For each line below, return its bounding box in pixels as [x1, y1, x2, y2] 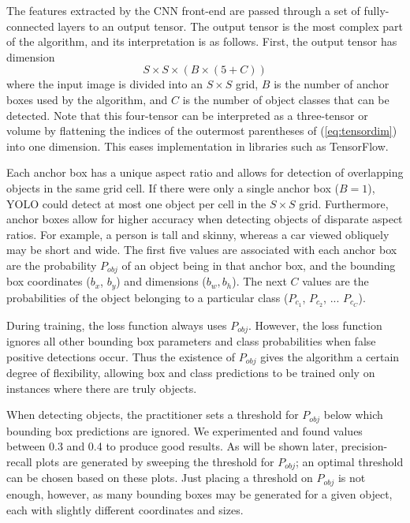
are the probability [6, 256, 97, 273]
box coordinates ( [6, 273, 91, 290]
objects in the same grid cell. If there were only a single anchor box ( [6, 179, 339, 196]
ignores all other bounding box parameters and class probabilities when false [6, 333, 376, 349]
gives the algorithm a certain [260, 348, 400, 364]
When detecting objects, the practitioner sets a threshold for [6, 406, 299, 423]
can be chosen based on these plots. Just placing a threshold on [6, 469, 313, 486]
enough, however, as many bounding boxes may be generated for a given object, [6, 485, 393, 502]
